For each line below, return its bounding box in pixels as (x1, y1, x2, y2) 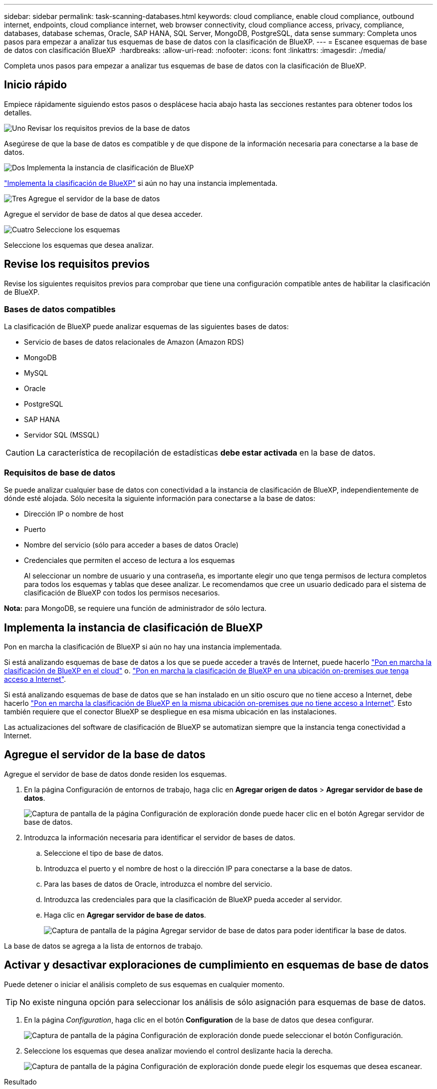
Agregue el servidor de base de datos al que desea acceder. (4, 209, 203, 218)
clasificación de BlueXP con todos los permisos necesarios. (24, 588, 220, 597)
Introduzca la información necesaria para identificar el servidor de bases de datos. (24, 833, 295, 842)
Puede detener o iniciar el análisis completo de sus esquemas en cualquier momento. (4, 980, 285, 989)
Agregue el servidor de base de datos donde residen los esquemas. (4, 769, 227, 778)
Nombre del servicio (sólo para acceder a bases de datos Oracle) (24, 541, 239, 549)
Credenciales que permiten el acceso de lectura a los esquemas (24, 556, 235, 565)
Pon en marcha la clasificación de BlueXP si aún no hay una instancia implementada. (4, 642, 282, 651)
